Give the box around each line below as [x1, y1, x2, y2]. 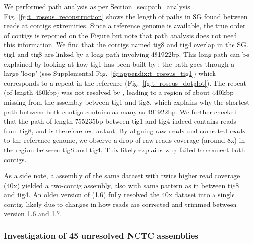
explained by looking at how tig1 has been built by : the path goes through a [4, 58, 234, 69]
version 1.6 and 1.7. [4, 208, 62, 219]
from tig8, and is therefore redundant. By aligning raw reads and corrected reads [4, 125, 245, 135]
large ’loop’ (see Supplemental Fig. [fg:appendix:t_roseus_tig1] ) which [4, 68, 216, 78]
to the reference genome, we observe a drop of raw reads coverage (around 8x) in [4, 135, 245, 145]
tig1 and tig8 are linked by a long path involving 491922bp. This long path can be [4, 49, 250, 59]
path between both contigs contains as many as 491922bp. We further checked [4, 106, 237, 116]
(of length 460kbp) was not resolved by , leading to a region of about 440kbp [4, 87, 234, 97]
